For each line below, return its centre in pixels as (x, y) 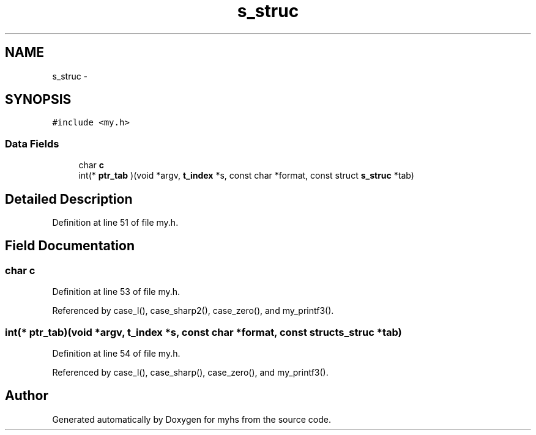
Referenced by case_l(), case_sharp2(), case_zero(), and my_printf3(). (193, 311)
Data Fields (32, 143)
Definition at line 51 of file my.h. (115, 223)
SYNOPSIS (38, 100)
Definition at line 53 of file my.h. (116, 292)
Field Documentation (70, 246)
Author (27, 396)
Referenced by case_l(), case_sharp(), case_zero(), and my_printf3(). (190, 372)
